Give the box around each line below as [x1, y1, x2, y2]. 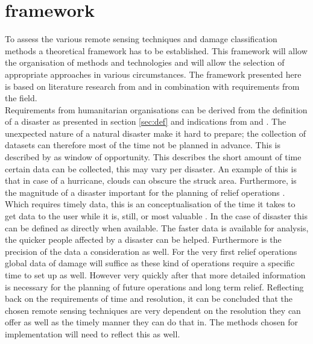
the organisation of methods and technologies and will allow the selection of [5, 56, 285, 69]
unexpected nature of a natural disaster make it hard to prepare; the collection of [5, 127, 306, 139]
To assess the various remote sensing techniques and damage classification [5, 33, 277, 45]
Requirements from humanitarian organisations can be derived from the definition [5, 103, 308, 116]
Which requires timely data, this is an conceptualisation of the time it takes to [5, 198, 296, 210]
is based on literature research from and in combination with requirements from [5, 80, 300, 92]
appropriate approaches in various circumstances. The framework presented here [5, 67, 302, 80]
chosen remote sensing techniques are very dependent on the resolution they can [5, 304, 301, 316]
